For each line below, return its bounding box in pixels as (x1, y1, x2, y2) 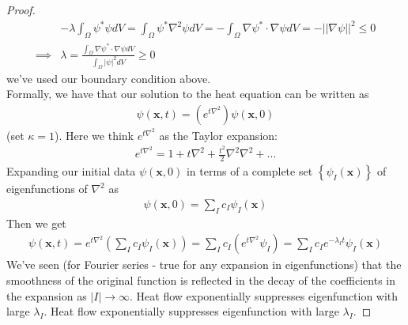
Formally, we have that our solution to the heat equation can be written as (6, 85, 369, 102)
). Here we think (55, 127, 134, 143)
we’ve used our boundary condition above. (6, 70, 211, 86)
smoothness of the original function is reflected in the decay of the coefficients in (6, 271, 395, 288)
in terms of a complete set (186, 163, 313, 180)
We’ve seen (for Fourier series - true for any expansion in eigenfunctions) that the (6, 256, 402, 273)
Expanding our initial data (6, 163, 136, 180)
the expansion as (6, 287, 87, 304)
